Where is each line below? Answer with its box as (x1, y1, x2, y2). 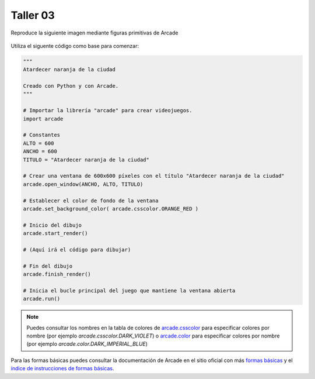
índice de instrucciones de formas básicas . (10, 365, 114, 372)
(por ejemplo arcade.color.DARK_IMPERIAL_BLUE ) (26, 340, 148, 347)
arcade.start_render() (23, 230, 88, 237)
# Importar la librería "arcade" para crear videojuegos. (23, 107, 192, 114)
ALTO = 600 (23, 140, 54, 146)
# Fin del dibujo (23, 263, 73, 269)
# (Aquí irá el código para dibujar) (23, 246, 131, 253)
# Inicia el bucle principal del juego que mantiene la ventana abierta (23, 287, 236, 294)
